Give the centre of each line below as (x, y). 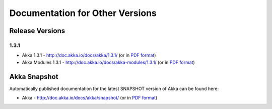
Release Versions (37, 31)
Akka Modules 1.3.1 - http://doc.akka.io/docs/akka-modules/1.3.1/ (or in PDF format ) (108, 62)
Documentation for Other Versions (83, 13)
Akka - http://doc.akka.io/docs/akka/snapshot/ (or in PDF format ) (90, 98)
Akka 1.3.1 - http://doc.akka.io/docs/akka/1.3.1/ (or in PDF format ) (89, 55)
